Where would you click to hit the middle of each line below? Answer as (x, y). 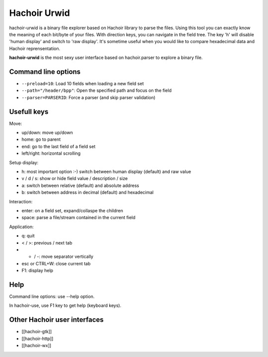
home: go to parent (41, 139)
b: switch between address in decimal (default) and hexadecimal (88, 192)
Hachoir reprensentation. (35, 48)
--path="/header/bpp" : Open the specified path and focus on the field (97, 90)
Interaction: (21, 201)
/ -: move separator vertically (64, 257)
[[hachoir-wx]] (36, 346)
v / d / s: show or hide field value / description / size (75, 178)
